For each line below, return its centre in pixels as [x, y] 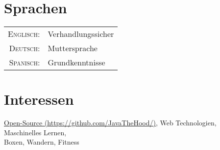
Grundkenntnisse [76, 62]
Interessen [39, 99]
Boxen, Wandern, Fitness [42, 142]
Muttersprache [73, 48]
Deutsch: [24, 48]
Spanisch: [24, 62]
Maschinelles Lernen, [35, 132]
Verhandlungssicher [81, 34]
